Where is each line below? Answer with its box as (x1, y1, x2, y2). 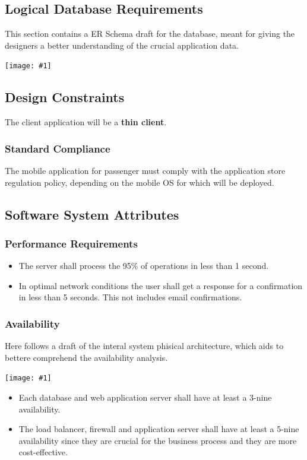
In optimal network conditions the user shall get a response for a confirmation (18, 279, 303, 291)
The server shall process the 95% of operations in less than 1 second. (18, 259, 269, 272)
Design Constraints (5, 88, 125, 106)
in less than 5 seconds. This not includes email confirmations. (18, 291, 242, 303)
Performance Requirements (5, 236, 138, 250)
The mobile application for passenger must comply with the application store (5, 164, 286, 177)
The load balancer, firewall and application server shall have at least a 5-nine (18, 423, 299, 435)
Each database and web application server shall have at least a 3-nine (18, 391, 272, 404)
